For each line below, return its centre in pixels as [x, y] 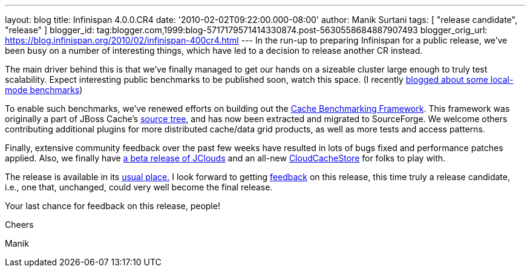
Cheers [19, 225]
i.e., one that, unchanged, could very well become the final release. [139, 187]
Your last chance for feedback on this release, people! [113, 206]
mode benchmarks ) [44, 90]
